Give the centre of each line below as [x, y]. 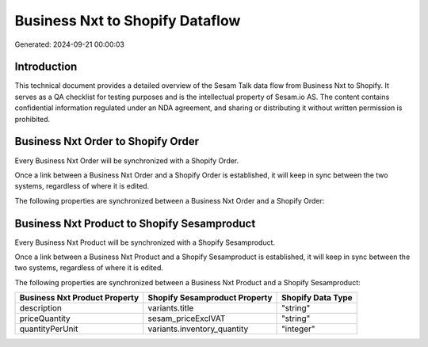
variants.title [171, 308]
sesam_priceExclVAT [187, 318]
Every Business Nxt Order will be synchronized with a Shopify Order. [127, 160]
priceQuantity [45, 318]
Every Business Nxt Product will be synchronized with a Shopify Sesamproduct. [145, 242]
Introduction [46, 67]
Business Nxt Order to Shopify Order [107, 141]
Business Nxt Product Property [79, 298]
